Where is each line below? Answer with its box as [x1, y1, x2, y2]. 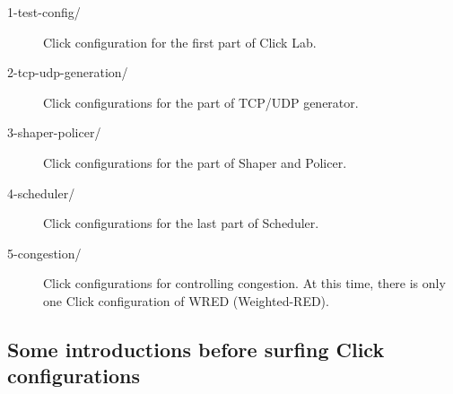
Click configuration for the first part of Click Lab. [43, 32, 317, 51]
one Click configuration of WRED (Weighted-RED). [43, 291, 329, 310]
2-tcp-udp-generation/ [7, 63, 128, 82]
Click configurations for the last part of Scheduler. [43, 214, 319, 232]
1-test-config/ [7, 3, 81, 21]
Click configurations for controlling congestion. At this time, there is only [43, 274, 446, 293]
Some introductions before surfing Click [7, 335, 385, 363]
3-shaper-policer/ [7, 123, 101, 142]
